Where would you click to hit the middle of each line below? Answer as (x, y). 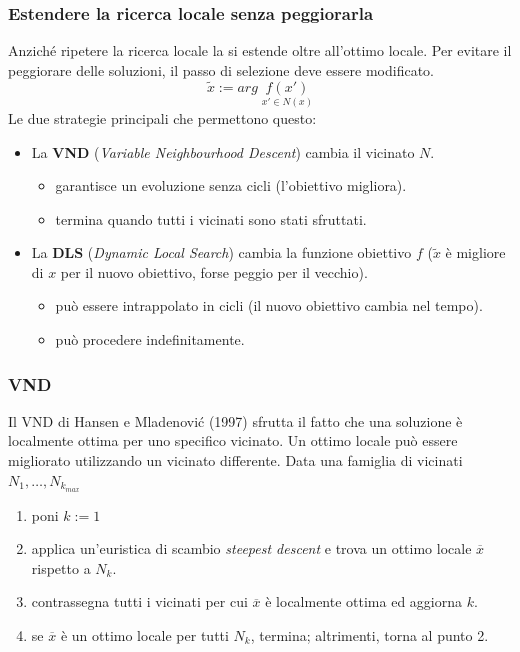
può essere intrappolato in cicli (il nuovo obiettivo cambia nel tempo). (269, 305)
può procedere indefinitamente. (150, 339)
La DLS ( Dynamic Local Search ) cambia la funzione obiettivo (221, 252)
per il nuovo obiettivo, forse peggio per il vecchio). (214, 271)
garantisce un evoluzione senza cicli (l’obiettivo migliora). (231, 185)
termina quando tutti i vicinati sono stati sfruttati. (211, 218)
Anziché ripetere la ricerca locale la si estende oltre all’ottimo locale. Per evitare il (260, 50)
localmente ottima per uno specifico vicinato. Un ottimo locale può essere (233, 440)
